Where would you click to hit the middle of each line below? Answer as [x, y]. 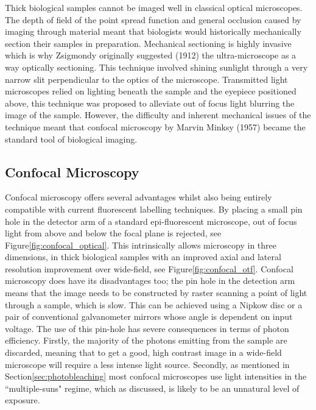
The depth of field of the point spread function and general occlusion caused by [153, 19]
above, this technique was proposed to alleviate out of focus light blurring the [150, 103]
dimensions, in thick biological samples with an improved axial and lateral [143, 257]
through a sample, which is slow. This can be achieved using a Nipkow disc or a [154, 304]
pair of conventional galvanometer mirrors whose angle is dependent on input [149, 316]
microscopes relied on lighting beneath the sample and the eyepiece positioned [151, 91]
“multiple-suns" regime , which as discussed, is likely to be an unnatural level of [152, 388]
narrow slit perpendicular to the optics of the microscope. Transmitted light [146, 79]
